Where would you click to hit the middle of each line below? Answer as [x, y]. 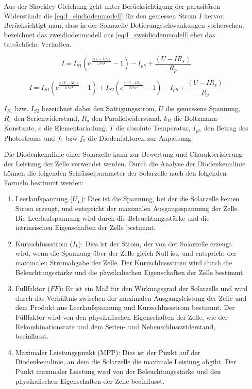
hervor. [215, 15]
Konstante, [20, 128]
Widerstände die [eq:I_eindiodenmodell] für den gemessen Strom [100, 15]
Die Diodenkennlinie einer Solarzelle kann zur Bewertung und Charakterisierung [123, 154]
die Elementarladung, [76, 128]
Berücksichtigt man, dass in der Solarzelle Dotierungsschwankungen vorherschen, [124, 25]
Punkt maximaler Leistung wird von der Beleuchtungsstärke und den [118, 371]
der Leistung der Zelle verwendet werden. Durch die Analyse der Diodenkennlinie [125, 163]
